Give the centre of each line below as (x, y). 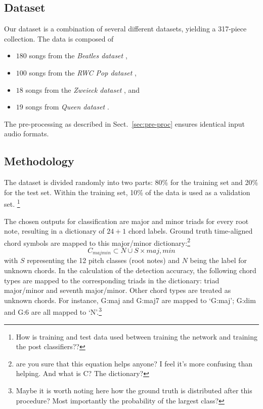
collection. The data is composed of (59, 38)
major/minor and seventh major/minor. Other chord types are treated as (118, 290)
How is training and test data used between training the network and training (137, 336)
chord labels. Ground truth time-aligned (190, 231)
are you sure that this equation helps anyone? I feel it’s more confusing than (134, 363)
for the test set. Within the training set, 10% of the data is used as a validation (127, 192)
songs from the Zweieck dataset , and (83, 89)
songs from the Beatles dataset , (78, 55)
